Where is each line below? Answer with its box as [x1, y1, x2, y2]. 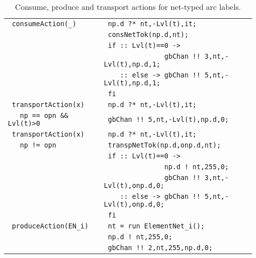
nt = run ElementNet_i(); [108, 222, 205, 230]
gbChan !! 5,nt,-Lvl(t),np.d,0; [108, 115, 229, 123]
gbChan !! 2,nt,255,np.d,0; [108, 244, 213, 252]
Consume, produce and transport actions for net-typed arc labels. [15, 1, 241, 12]
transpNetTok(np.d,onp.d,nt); [108, 141, 221, 149]
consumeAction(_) [12, 20, 77, 28]
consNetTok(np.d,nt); [108, 31, 189, 38]
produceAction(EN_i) [12, 222, 89, 230]
